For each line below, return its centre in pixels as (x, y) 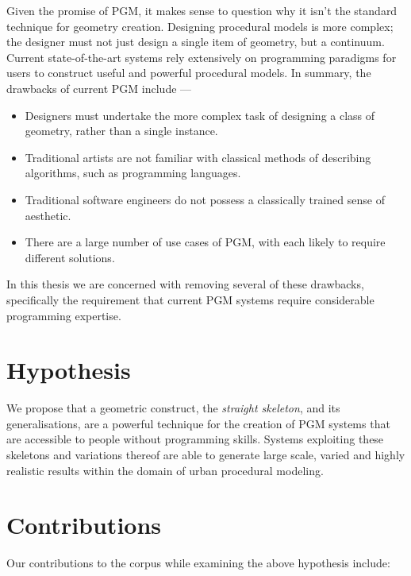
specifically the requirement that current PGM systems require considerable (190, 299)
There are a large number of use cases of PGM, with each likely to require (205, 242)
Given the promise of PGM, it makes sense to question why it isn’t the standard (202, 10)
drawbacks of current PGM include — (99, 88)
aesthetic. (48, 215)
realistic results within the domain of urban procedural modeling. (165, 470)
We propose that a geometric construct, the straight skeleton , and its (173, 408)
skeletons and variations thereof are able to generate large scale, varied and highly (206, 454)
